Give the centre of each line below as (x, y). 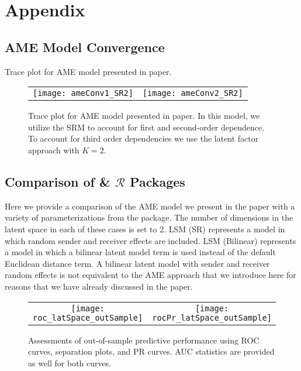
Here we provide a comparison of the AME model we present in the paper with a (150, 206)
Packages (158, 181)
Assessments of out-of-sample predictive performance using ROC (144, 340)
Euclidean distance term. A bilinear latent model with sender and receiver (137, 263)
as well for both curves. (70, 363)
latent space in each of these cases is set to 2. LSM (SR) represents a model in (145, 229)
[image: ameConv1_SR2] (83, 93)
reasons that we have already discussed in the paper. (99, 286)
